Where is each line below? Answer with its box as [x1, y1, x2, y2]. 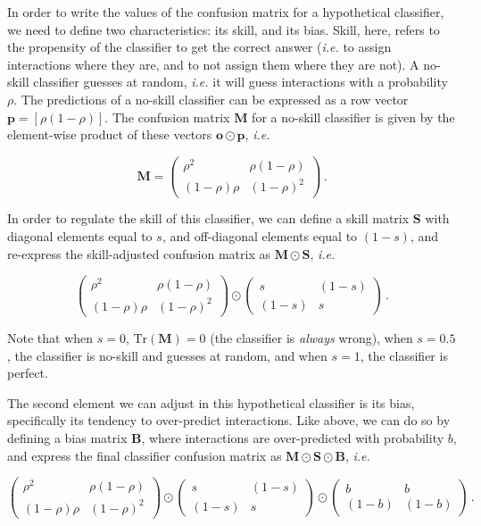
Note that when [7, 328, 94, 346]
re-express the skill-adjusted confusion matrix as [7, 244, 270, 263]
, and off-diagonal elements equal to [162, 227, 358, 246]
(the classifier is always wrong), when [210, 328, 413, 346]
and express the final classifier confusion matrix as [7, 446, 282, 464]
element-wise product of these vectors [7, 125, 212, 144]
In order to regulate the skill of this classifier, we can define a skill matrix [7, 209, 410, 228]
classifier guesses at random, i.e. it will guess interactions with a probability [33, 72, 448, 91]
